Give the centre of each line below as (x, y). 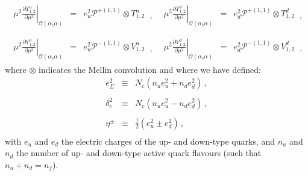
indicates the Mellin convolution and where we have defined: (150, 69)
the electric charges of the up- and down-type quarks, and (168, 141)
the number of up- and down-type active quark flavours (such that (139, 153)
